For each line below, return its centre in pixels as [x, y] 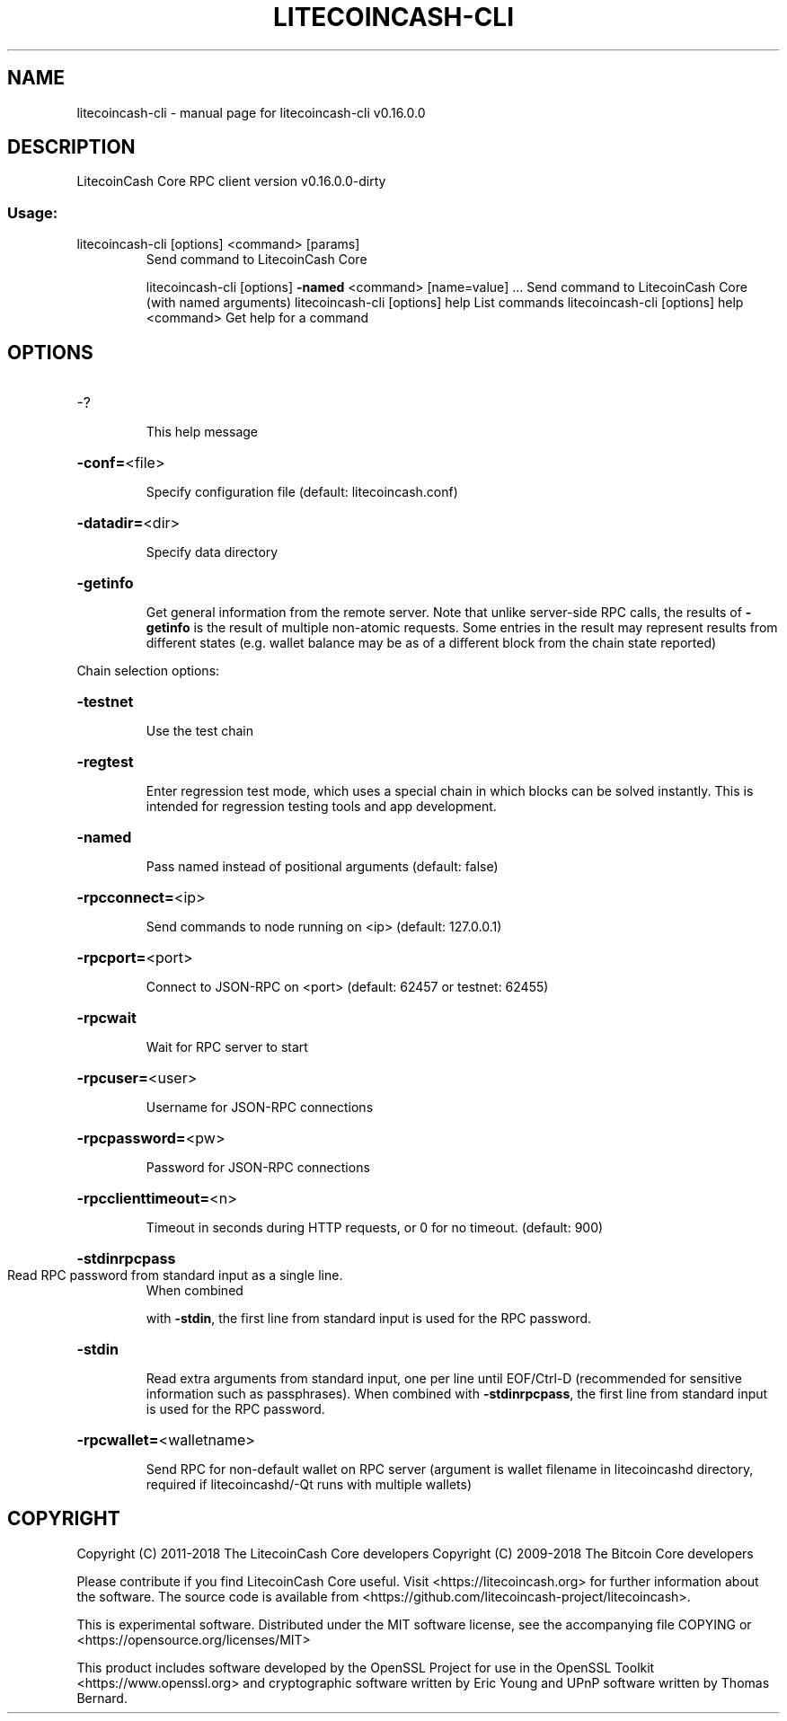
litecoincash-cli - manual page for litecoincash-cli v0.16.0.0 [251, 112]
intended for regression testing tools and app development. [321, 807]
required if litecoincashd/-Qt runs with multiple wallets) [309, 1485]
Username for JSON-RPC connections [260, 1108]
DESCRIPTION [71, 147]
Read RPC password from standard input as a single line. [175, 1275]
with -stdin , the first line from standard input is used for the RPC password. [369, 1319]
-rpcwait [106, 1018]
